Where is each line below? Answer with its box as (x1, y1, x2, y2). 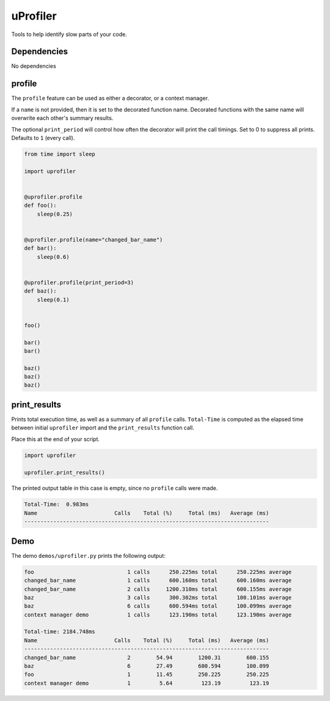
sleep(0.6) (37, 253, 70, 260)
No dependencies (11, 62, 56, 70)
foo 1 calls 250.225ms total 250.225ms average (24, 568, 292, 575)
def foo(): (24, 202, 57, 209)
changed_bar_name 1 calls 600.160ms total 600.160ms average (24, 577, 292, 584)
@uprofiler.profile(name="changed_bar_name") (24, 236, 163, 243)
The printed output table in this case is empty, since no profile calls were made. (11, 484, 218, 492)
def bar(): (24, 245, 57, 252)
